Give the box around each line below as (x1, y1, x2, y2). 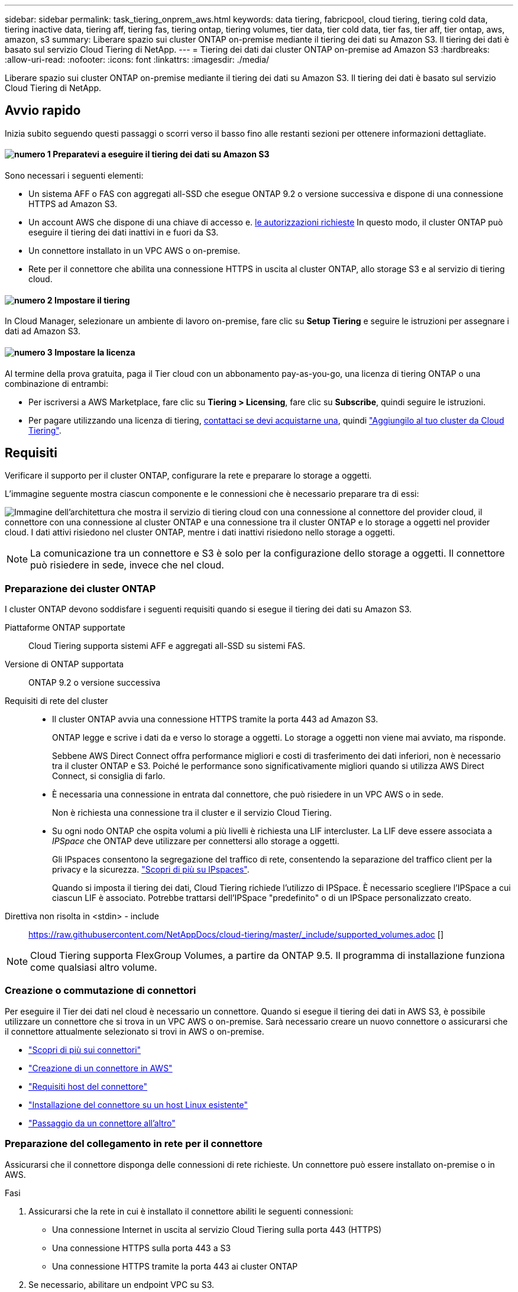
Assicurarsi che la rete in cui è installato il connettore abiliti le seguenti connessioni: (28, 1206, 354, 1216)
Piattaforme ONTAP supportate (5, 622, 125, 633)
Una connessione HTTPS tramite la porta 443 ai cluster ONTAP (52, 1261, 298, 1271)
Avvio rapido (5, 103, 81, 118)
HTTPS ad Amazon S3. (28, 199, 117, 209)
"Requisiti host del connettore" (28, 1081, 148, 1091)
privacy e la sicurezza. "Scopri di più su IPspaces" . (52, 864, 250, 875)
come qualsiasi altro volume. (30, 961, 157, 974)
